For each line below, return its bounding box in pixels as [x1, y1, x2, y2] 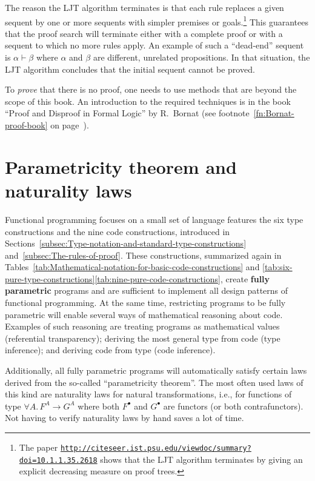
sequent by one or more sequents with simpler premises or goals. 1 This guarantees [5, 13, 308, 28]
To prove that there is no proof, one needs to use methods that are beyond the [5, 83, 297, 96]
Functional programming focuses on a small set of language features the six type [5, 213, 303, 225]
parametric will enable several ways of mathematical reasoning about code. [5, 308, 283, 320]
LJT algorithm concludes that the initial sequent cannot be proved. [5, 62, 255, 75]
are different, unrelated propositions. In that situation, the [93, 51, 310, 64]
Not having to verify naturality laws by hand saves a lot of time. [5, 411, 244, 424]
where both [78, 399, 120, 412]
